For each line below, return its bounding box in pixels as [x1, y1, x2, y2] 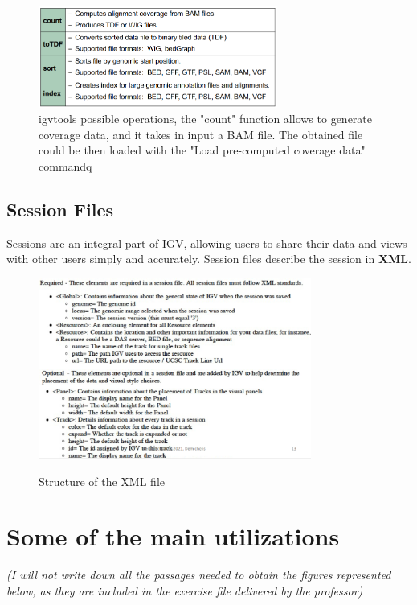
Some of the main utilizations [6, 520, 340, 553]
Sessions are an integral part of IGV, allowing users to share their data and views [6, 234, 407, 251]
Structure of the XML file [39, 472, 166, 489]
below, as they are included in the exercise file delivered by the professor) [6, 582, 363, 599]
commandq [39, 157, 92, 174]
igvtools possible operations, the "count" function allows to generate [39, 110, 373, 127]
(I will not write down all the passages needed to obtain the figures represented [6, 566, 391, 583]
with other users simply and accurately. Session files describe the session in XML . [6, 250, 411, 267]
